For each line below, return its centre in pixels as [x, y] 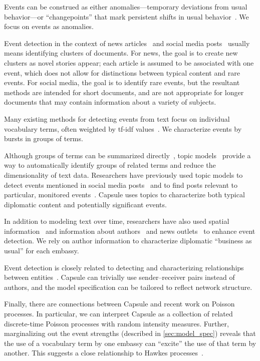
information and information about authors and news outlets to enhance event [130, 231]
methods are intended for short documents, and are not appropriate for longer [124, 92]
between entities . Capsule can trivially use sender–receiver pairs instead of [119, 277]
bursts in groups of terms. [44, 138]
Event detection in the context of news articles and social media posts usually [127, 43]
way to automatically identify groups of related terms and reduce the [110, 165]
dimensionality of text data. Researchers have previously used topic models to [123, 174]
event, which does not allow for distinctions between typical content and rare [122, 72]
